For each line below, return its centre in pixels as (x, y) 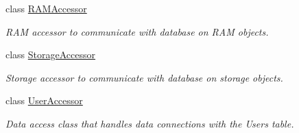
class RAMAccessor (46, 8)
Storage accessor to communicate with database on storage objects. (144, 77)
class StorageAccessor (51, 55)
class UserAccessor (44, 100)
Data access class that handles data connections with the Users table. (150, 123)
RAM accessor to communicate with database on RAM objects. (137, 31)
